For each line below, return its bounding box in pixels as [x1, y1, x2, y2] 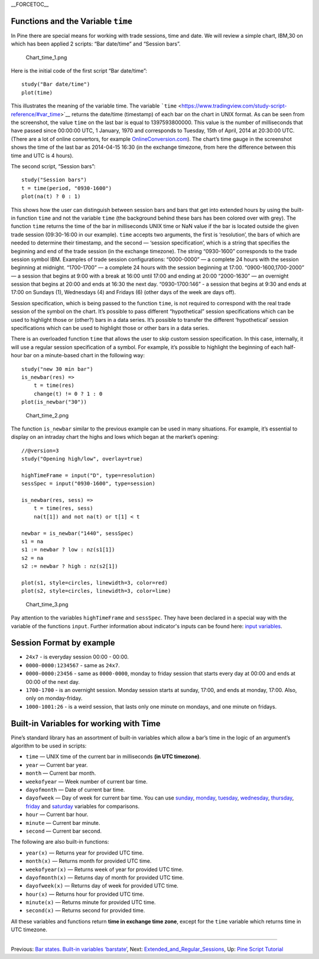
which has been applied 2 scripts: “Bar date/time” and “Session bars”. [11, 40, 181, 47]
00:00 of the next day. [25, 678, 80, 685]
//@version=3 [21, 447, 59, 454]
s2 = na [21, 554, 44, 561]
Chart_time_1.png [25, 54, 67, 61]
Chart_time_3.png [25, 601, 69, 608]
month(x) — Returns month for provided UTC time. [25, 857, 152, 865]
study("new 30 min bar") [21, 366, 93, 372]
